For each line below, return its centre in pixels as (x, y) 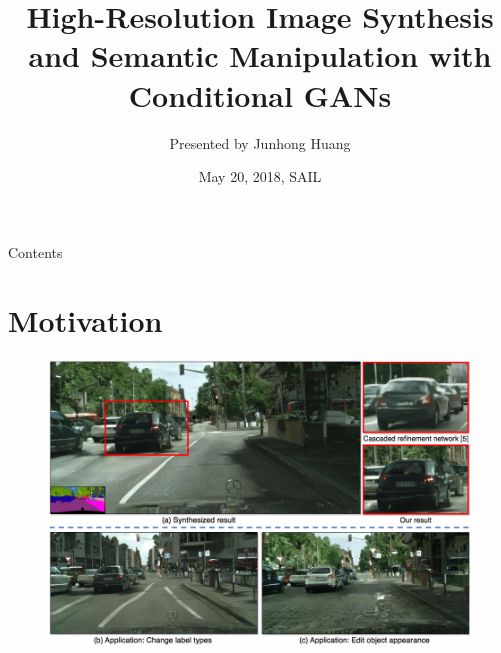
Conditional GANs (260, 94)
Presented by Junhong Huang (260, 142)
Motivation (85, 320)
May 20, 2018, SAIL (260, 176)
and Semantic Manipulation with (260, 55)
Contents (35, 251)
